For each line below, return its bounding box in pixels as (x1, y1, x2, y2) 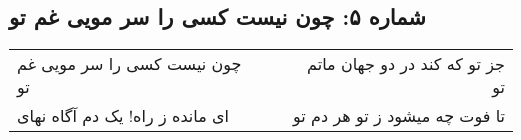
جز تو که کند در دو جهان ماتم (307, 52, 505, 76)
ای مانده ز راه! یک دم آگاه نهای (17, 104, 230, 128)
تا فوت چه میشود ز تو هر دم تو (293, 104, 505, 128)
